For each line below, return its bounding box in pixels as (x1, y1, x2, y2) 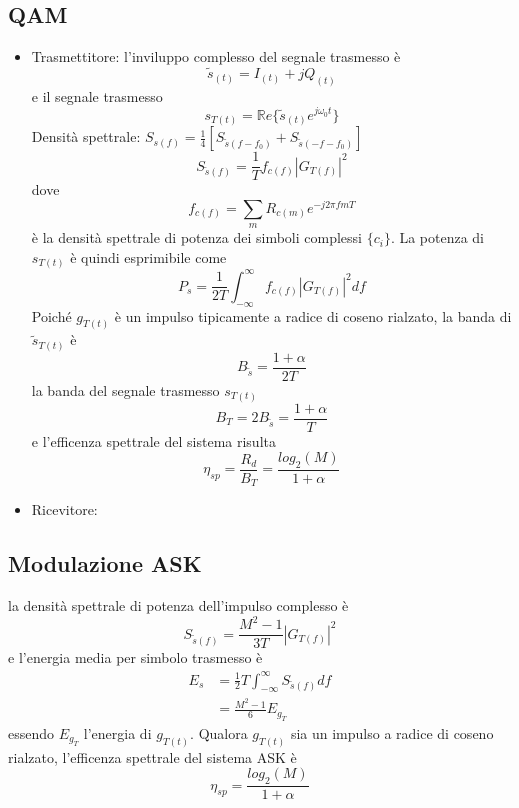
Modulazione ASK (8, 548, 202, 579)
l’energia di (83, 722, 152, 743)
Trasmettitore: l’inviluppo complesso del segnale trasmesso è (31, 46, 401, 67)
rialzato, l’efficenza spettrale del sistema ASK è (8, 746, 297, 767)
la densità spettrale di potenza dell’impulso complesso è (8, 595, 349, 616)
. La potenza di (390, 227, 485, 248)
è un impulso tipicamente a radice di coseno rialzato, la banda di (114, 305, 512, 326)
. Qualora (190, 722, 248, 743)
